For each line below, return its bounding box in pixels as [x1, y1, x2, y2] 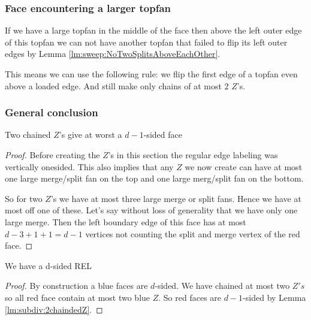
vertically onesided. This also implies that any [5, 160, 174, 173]
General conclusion [5, 105, 98, 120]
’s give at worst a [59, 128, 122, 141]
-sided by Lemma [243, 291, 306, 303]
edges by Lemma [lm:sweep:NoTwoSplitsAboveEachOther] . [5, 47, 221, 60]
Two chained [5, 128, 51, 141]
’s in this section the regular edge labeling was [108, 149, 278, 161]
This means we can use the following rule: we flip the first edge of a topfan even [5, 68, 298, 80]
